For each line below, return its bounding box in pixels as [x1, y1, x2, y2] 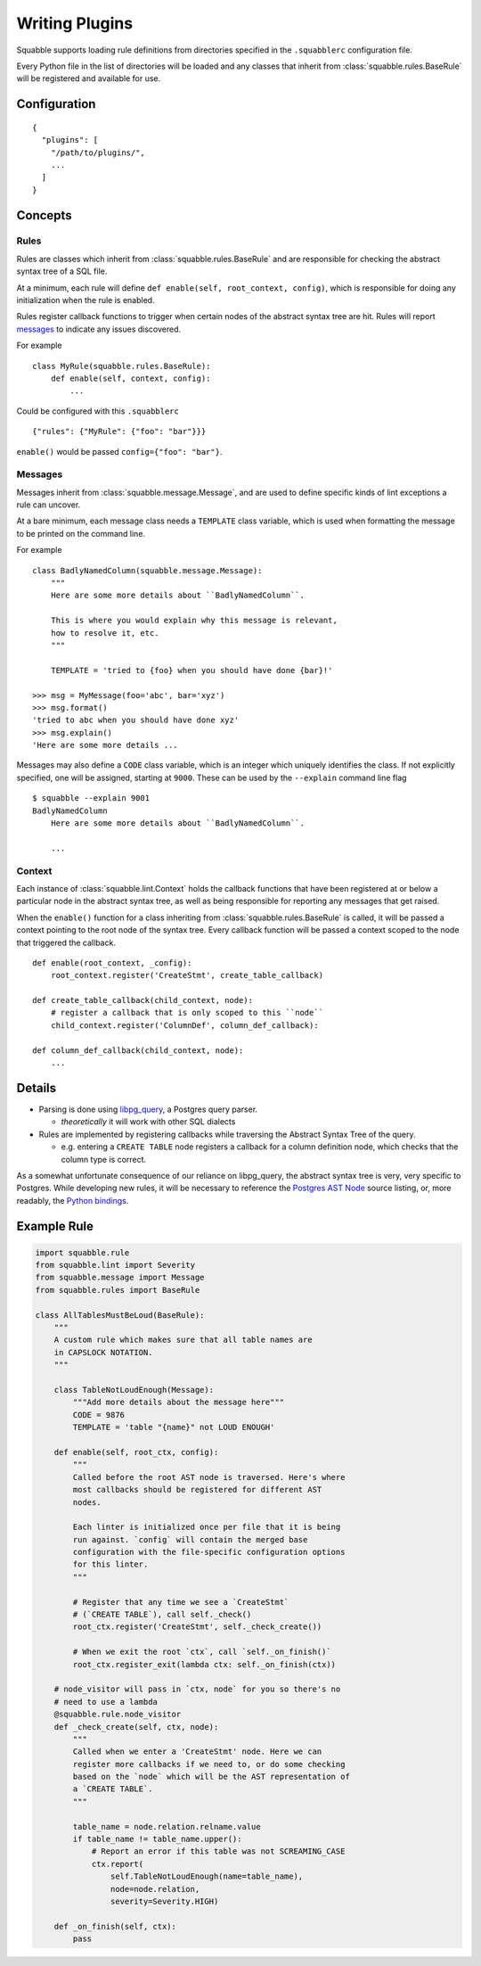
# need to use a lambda [53, 1697, 158, 1707]
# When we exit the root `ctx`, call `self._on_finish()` [72, 1647, 331, 1658]
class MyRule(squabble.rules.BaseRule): [32, 361, 211, 371]
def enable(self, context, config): [50, 373, 211, 383]
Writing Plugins [16, 13, 134, 33]
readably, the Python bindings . [16, 1195, 129, 1205]
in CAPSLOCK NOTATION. [53, 1347, 153, 1357]
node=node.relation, [110, 1884, 200, 1894]
